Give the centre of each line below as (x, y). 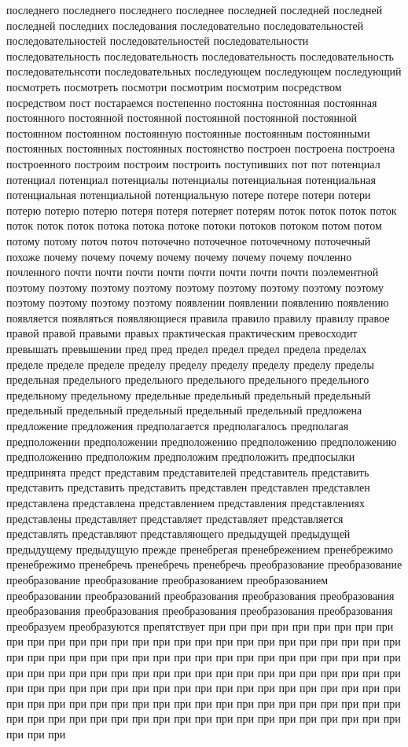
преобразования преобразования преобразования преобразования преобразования (200, 611)
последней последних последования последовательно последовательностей (185, 25)
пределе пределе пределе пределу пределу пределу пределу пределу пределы (190, 364)
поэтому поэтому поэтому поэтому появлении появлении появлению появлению (198, 302)
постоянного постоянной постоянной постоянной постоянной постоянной (182, 118)
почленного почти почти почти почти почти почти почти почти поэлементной (193, 272)
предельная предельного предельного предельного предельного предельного (188, 379)
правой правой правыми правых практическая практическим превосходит (182, 333)
